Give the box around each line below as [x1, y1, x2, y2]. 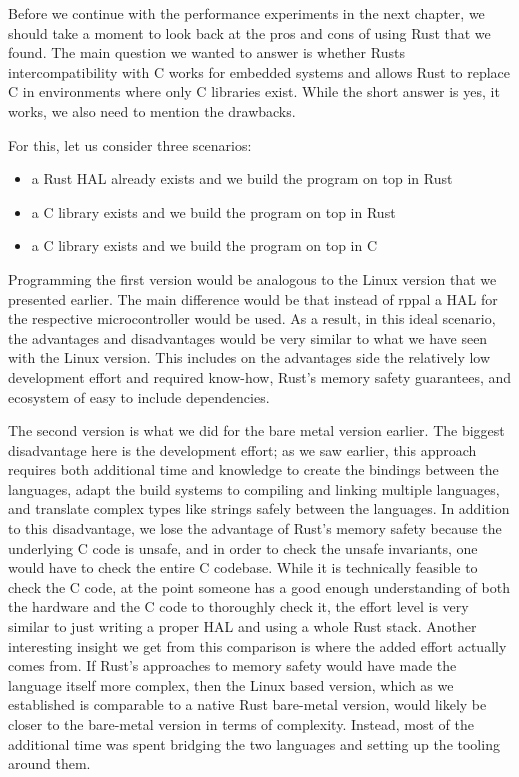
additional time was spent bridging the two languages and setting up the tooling [8, 733, 500, 754]
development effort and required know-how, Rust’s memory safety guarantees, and [8, 366, 512, 387]
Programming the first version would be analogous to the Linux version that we [8, 268, 497, 289]
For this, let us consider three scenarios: [8, 134, 252, 155]
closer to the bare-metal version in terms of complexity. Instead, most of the [8, 714, 474, 734]
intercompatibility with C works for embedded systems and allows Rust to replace [8, 61, 511, 82]
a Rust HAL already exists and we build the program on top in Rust [31, 168, 453, 189]
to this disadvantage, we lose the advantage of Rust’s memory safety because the [8, 518, 502, 539]
